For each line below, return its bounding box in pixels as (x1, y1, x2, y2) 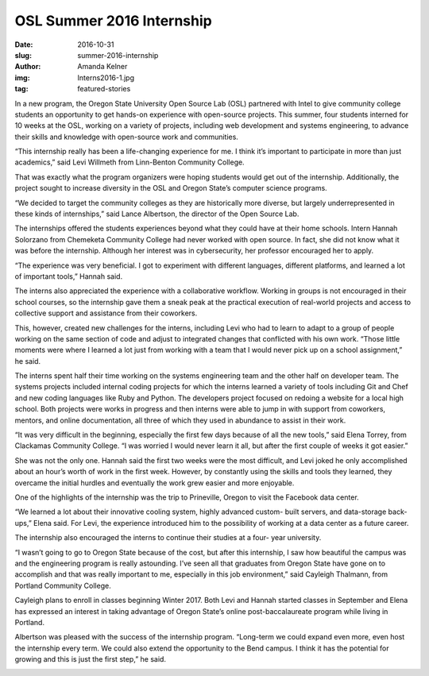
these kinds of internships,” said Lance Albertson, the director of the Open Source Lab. (14, 209, 300, 218)
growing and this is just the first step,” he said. (14, 655, 167, 664)
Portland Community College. (14, 581, 111, 590)
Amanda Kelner (77, 62, 128, 71)
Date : (14, 40, 33, 49)
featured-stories (77, 84, 131, 94)
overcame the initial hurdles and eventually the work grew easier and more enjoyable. (14, 477, 295, 488)
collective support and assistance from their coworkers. (14, 308, 198, 318)
